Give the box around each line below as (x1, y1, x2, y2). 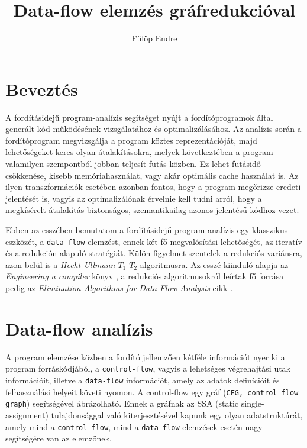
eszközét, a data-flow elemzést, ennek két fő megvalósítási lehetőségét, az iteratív (5, 235, 302, 247)
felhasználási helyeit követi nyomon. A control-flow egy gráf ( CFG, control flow (5, 385, 299, 398)
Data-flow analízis (5, 316, 153, 340)
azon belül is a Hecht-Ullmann (5, 258, 115, 270)
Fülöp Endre (131, 32, 177, 44)
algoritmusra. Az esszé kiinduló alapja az (140, 258, 289, 270)
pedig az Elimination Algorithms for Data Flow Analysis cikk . (5, 282, 233, 294)
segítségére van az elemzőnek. (5, 432, 112, 444)
